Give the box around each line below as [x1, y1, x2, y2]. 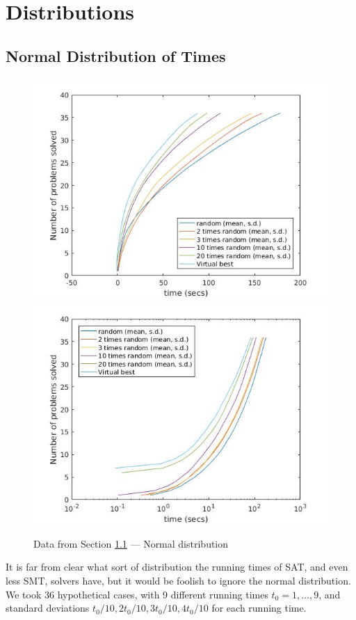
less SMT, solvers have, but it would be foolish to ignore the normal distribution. [6, 573, 351, 587]
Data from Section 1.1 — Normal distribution [33, 536, 229, 550]
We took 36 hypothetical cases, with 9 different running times [6, 587, 268, 601]
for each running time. [211, 601, 307, 615]
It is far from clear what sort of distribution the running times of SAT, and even [6, 559, 348, 574]
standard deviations [6, 601, 90, 615]
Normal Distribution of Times [6, 45, 226, 66]
